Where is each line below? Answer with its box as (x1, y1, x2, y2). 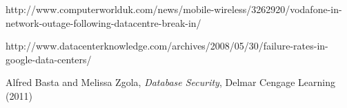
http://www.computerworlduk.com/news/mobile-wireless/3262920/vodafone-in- (6, 2, 342, 16)
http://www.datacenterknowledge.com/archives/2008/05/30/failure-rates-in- (6, 39, 328, 53)
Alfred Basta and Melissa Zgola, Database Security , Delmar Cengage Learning (6, 75, 335, 89)
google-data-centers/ (6, 52, 92, 66)
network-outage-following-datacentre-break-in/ (6, 15, 201, 30)
